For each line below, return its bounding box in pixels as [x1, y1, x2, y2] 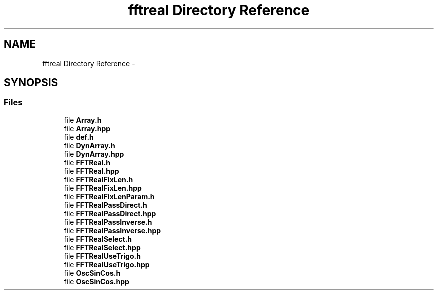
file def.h [64, 132, 94, 141]
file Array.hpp [64, 124, 111, 133]
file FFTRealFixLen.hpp [64, 183, 142, 192]
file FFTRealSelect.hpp [64, 243, 141, 252]
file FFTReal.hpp [64, 166, 119, 175]
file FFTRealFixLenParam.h [64, 192, 155, 201]
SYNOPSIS [4, 76, 58, 89]
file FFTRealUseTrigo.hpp [64, 260, 150, 269]
